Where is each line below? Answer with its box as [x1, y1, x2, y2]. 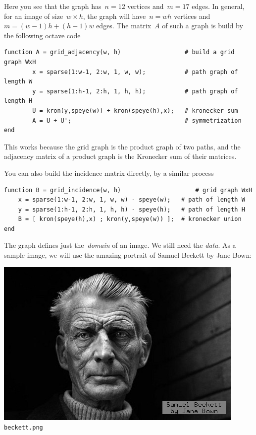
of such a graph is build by [162, 20, 243, 31]
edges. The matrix [96, 20, 152, 31]
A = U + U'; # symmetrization [32, 117, 242, 124]
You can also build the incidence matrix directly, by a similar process [4, 167, 214, 178]
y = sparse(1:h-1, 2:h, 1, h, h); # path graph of [32, 87, 238, 95]
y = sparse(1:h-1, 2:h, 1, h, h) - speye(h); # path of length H [18, 206, 245, 213]
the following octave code [4, 30, 81, 40]
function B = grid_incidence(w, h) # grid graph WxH [4, 186, 253, 194]
